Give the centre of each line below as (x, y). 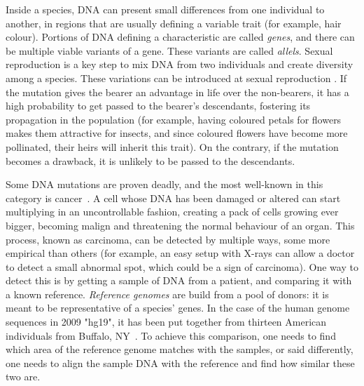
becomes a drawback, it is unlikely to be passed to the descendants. (150, 160)
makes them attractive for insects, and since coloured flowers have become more (177, 133)
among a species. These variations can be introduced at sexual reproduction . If (176, 78)
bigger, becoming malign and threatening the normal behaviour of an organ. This (180, 225)
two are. (23, 377)
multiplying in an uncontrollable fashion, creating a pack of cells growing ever (172, 212)
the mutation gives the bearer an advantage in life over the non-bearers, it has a (177, 92)
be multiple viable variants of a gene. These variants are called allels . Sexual (169, 50)
